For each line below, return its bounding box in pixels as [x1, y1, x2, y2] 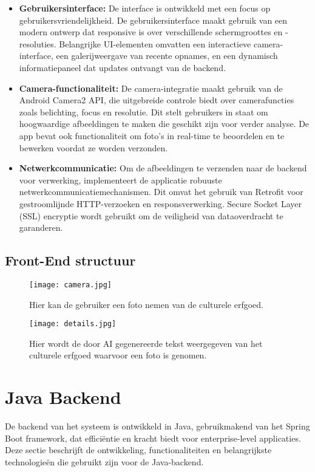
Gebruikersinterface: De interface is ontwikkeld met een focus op [19, 2, 271, 14]
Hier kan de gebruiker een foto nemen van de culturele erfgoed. [29, 298, 263, 310]
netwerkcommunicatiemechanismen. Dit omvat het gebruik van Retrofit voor [19, 185, 303, 198]
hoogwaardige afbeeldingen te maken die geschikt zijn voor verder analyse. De [19, 117, 310, 130]
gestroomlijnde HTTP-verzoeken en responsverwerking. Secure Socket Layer [19, 197, 302, 210]
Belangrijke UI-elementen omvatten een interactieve [59, 37, 251, 50]
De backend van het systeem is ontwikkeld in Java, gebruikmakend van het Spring [5, 420, 310, 433]
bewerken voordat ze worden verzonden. [19, 141, 168, 154]
